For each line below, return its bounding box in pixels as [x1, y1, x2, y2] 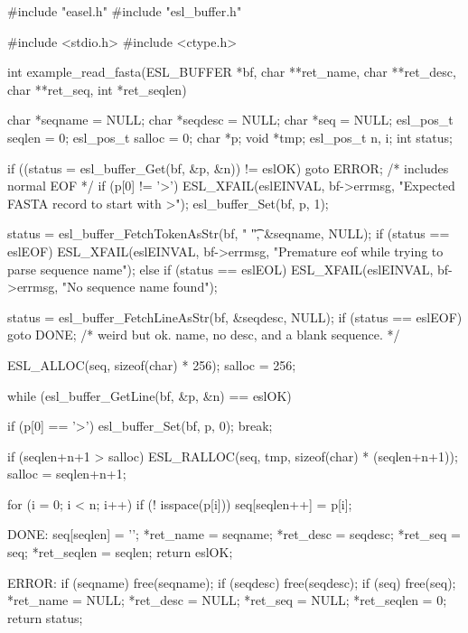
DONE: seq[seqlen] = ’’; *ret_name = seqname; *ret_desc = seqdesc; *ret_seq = [7, 525, 461, 544]
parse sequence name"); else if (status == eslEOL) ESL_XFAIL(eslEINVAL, [7, 259, 434, 278]
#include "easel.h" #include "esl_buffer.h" [7, 2, 242, 20]
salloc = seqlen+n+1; [7, 464, 126, 483]
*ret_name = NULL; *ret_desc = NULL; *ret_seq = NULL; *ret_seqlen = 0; [7, 591, 447, 610]
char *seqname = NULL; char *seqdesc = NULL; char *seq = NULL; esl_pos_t [7, 110, 454, 129]
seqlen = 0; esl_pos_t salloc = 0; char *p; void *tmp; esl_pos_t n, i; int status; [7, 127, 453, 146]
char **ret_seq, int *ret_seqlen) [7, 79, 187, 98]
